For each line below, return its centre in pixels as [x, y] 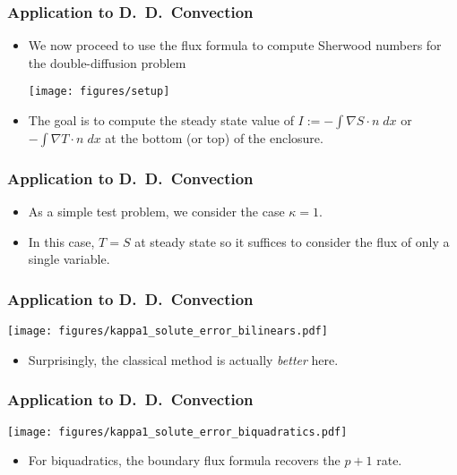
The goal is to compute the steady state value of [161, 120]
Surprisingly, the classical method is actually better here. [183, 359]
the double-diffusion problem [107, 62]
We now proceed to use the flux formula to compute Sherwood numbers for [235, 45]
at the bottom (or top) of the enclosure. [214, 138]
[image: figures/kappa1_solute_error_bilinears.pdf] [168, 331]
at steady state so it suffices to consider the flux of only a [292, 241]
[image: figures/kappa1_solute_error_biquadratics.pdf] [177, 432]
